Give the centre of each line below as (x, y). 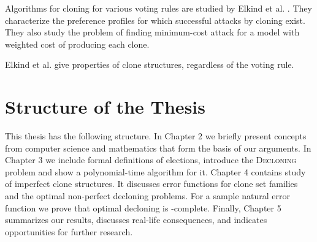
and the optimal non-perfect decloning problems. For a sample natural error (147, 196)
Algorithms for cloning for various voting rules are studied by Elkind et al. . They (158, 8)
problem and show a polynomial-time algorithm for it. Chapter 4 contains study (155, 171)
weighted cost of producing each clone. (77, 44)
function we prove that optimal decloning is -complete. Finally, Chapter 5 (143, 207)
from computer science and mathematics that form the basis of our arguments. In (158, 148)
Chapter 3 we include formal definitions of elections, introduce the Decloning (151, 160)
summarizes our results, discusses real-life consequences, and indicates (136, 220)
